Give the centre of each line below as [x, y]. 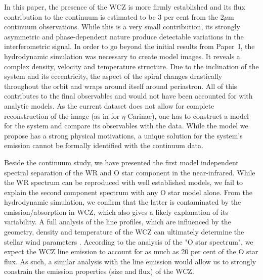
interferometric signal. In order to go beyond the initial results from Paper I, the [129, 46]
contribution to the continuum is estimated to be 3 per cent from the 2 [114, 16]
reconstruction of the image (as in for [62, 115]
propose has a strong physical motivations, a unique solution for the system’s [123, 135]
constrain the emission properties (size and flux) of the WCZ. [99, 271]
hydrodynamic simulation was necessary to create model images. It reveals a [122, 56]
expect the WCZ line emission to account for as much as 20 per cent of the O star [131, 251]
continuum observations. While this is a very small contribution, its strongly [122, 27]
